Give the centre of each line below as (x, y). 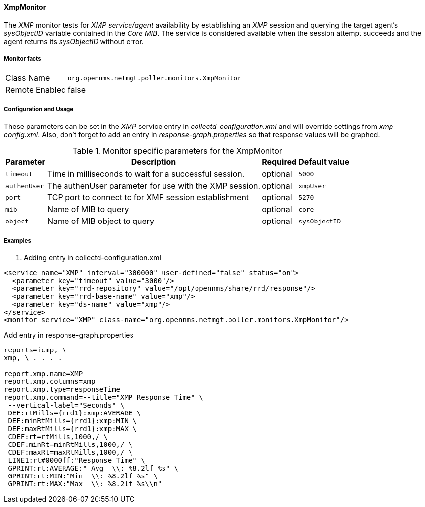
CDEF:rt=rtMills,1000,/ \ (58, 436)
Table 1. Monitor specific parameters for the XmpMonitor (177, 151)
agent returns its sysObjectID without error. (74, 41)
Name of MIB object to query (101, 221)
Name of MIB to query (88, 209)
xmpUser (312, 186)
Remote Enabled (36, 90)
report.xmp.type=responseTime (62, 389)
